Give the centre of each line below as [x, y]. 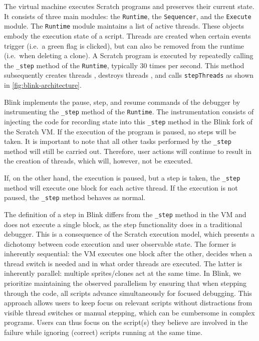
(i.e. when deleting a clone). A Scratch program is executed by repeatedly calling [129, 55]
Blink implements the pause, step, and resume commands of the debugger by [122, 102]
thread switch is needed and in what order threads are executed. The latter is [123, 263]
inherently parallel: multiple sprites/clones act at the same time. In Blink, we [123, 273]
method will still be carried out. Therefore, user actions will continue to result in [128, 151]
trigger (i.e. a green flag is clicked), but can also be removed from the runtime [124, 45]
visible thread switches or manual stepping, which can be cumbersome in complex [129, 312]
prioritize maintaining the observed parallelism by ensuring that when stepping [125, 283]
